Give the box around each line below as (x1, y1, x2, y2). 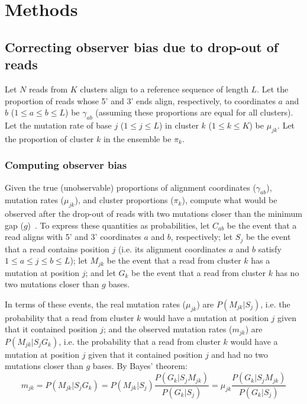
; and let (85, 266, 116, 278)
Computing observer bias (5, 158, 127, 172)
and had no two (211, 348, 268, 360)
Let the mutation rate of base (5, 118, 112, 131)
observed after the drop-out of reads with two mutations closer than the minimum (5, 207, 302, 220)
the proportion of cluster (5, 132, 94, 145)
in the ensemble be (103, 132, 172, 145)
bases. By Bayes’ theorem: (92, 360, 188, 372)
